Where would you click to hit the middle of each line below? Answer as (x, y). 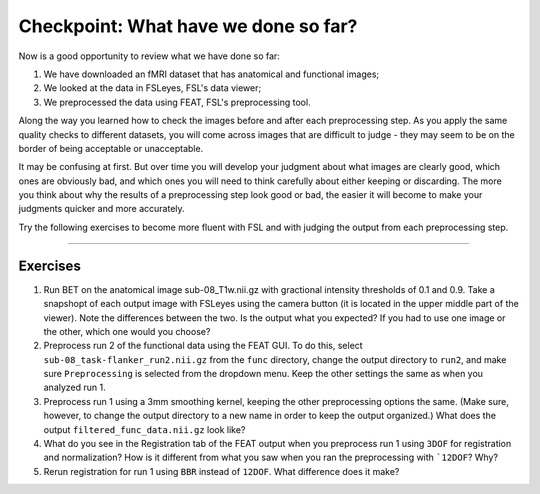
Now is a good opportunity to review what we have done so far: (149, 56)
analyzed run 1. (75, 387)
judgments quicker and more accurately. (101, 209)
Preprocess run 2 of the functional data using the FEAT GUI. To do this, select (203, 346)
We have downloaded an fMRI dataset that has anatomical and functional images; (211, 74)
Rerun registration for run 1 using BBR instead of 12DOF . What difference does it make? (221, 471)
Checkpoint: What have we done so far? (188, 26)
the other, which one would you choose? (127, 331)
